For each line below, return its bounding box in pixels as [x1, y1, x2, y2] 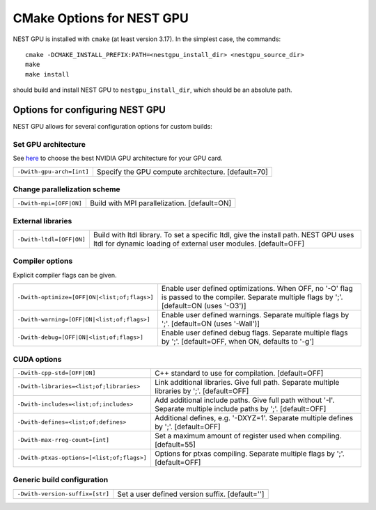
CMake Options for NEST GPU [13, 10, 189, 26]
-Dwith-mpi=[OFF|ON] [17, 199, 83, 207]
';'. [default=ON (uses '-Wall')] [161, 319, 260, 328]
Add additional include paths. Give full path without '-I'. [154, 395, 335, 405]
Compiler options [13, 256, 73, 266]
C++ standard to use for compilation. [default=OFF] [154, 368, 324, 378]
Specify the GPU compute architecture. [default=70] [96, 167, 268, 177]
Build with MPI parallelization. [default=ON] [89, 198, 232, 208]
